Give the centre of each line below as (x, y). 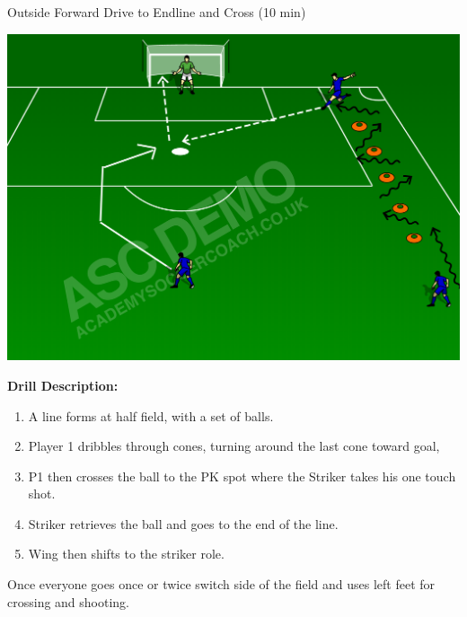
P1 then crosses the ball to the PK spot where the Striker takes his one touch (242, 476)
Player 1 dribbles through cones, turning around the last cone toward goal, (234, 446)
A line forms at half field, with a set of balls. (151, 415)
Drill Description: (63, 385)
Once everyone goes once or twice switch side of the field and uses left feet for (221, 584)
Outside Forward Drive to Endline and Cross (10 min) (157, 12)
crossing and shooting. (69, 601)
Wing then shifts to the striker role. (126, 554)
